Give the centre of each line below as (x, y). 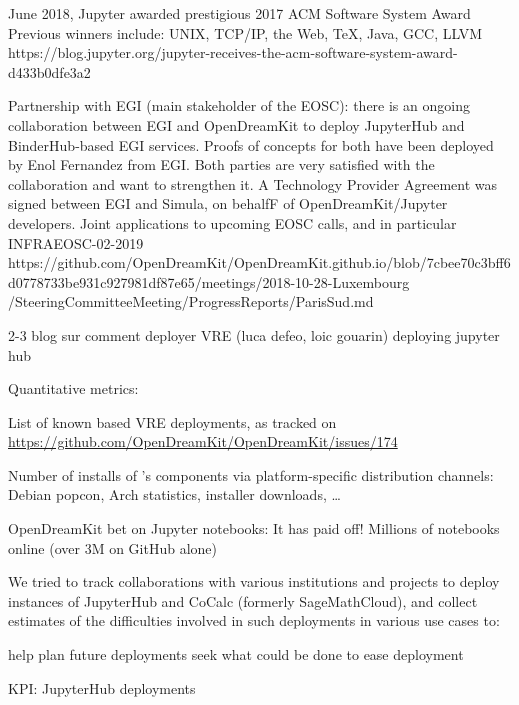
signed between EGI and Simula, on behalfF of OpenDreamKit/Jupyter (228, 203)
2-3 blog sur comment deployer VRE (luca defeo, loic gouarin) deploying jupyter (254, 334)
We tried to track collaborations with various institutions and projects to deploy (254, 581)
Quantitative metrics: (73, 388)
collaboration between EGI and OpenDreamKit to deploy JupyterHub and (236, 124)
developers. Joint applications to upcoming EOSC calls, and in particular (232, 222)
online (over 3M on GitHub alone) (112, 547)
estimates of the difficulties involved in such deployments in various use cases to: (254, 620)
